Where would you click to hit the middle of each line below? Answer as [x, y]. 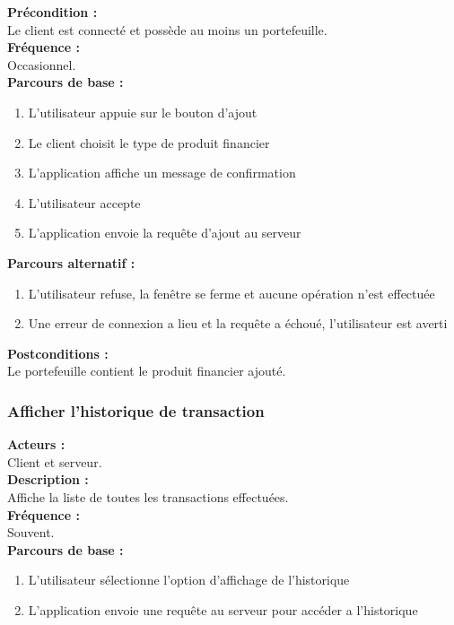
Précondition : [52, 12]
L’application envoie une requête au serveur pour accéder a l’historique [223, 609]
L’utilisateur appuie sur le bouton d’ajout [143, 112]
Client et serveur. [55, 461]
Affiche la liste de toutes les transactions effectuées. [148, 496]
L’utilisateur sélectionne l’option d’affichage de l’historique [189, 580]
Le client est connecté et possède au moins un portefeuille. [167, 29]
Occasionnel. [42, 64]
